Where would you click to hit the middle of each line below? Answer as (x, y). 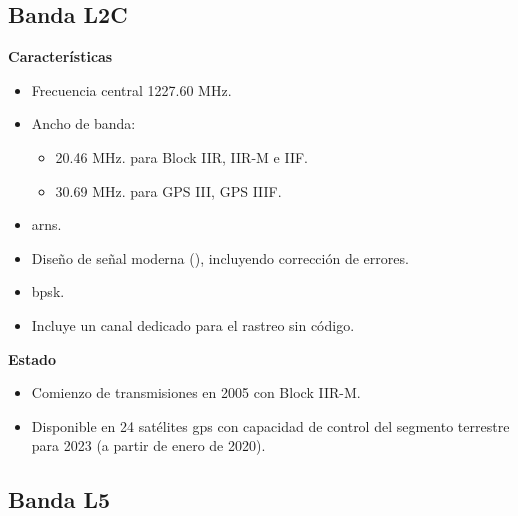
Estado (32, 358)
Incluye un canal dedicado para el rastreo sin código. (193, 324)
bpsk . (48, 291)
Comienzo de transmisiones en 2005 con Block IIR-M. (196, 392)
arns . (46, 224)
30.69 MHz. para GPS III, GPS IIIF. (168, 190)
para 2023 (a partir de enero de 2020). (148, 445)
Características (60, 56)
